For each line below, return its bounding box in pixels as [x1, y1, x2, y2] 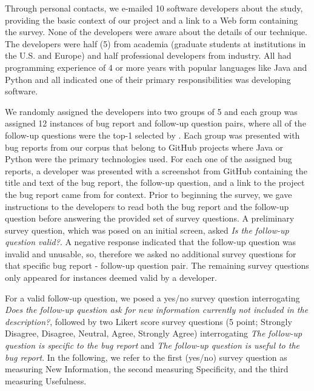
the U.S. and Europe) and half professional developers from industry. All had [5, 49, 292, 62]
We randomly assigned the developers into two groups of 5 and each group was [5, 105, 298, 117]
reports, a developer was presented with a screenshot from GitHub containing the [5, 164, 307, 177]
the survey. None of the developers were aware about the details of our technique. [5, 25, 307, 38]
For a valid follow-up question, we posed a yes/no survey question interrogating [5, 291, 300, 304]
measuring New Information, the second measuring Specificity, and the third [5, 363, 289, 375]
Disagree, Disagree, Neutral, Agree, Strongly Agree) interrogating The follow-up [5, 327, 302, 340]
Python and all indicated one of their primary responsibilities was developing [5, 73, 291, 85]
